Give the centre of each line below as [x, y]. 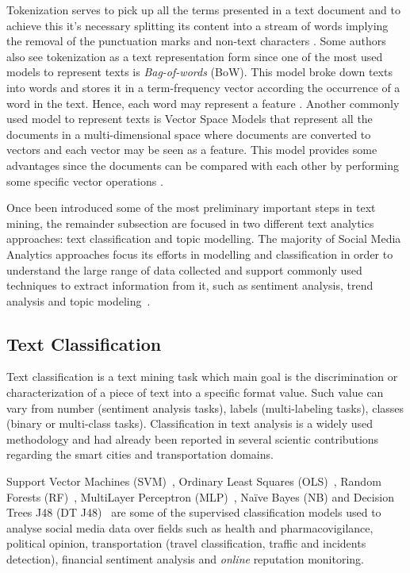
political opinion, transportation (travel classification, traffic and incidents [186, 543]
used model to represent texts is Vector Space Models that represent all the [190, 119]
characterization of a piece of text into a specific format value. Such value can [195, 392]
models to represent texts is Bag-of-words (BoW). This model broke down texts [199, 72]
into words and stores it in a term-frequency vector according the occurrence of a [203, 87]
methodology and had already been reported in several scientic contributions [193, 438]
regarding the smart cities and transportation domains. [140, 454]
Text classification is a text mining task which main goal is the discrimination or [202, 377]
